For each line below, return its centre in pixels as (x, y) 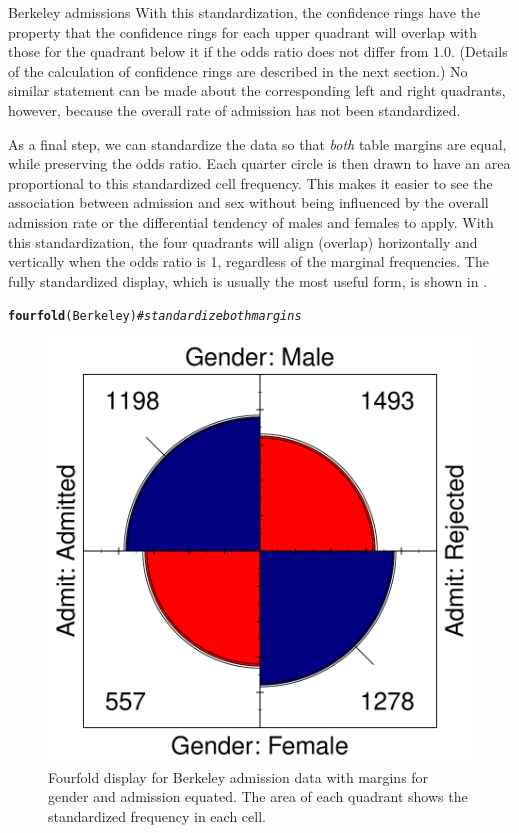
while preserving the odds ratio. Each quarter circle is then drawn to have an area (259, 163)
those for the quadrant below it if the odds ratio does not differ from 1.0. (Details (258, 51)
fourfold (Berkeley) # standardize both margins (155, 316)
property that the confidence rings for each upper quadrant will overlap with (243, 31)
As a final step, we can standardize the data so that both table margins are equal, (257, 143)
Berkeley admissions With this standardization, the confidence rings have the (244, 12)
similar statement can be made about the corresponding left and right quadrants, (257, 90)
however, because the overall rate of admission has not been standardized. (234, 109)
